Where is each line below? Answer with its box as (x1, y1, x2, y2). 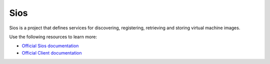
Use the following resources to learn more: (9, 34, 97, 40)
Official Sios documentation (21, 43, 79, 49)
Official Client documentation (21, 50, 82, 56)
